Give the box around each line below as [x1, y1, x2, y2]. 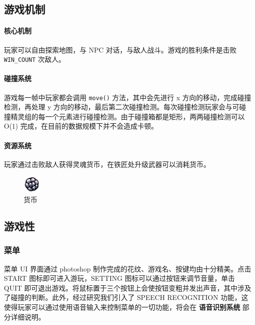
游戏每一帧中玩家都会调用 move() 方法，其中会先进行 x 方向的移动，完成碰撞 [4, 92, 252, 102]
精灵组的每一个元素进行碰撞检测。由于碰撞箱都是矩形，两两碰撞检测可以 [10, 111, 245, 121]
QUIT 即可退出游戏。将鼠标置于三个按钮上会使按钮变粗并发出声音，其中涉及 [4, 282, 252, 293]
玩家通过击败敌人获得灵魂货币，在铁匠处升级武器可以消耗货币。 [4, 159, 210, 169]
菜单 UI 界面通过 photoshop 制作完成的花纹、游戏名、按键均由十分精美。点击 [4, 263, 252, 273]
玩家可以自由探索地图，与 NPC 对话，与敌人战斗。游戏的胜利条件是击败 [4, 44, 237, 54]
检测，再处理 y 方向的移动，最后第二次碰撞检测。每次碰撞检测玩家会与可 [4, 102, 239, 112]
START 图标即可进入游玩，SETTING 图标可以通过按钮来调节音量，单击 [4, 273, 235, 283]
